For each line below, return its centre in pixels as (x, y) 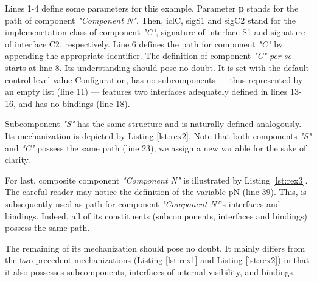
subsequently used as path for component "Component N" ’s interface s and (143, 203)
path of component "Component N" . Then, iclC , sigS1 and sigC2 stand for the (150, 20)
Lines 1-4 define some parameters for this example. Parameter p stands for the (152, 8)
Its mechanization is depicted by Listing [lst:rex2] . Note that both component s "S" (158, 135)
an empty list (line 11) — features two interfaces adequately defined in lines (146, 91)
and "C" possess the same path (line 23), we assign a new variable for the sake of (156, 147)
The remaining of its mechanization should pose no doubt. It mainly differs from (155, 248)
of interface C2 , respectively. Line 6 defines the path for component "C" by (144, 43)
